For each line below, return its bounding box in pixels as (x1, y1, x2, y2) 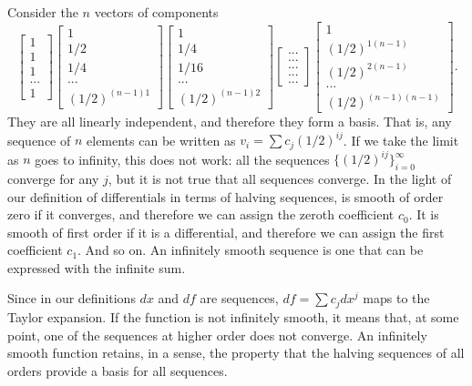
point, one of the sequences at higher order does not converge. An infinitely (7, 325, 427, 344)
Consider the (7, 3, 78, 21)
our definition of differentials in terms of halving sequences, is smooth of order (7, 187, 444, 206)
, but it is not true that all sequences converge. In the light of (108, 168, 452, 188)
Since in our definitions (7, 289, 136, 308)
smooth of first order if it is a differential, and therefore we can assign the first (7, 222, 445, 241)
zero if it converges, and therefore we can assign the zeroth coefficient (7, 205, 395, 224)
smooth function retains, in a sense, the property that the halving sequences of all (7, 343, 465, 362)
